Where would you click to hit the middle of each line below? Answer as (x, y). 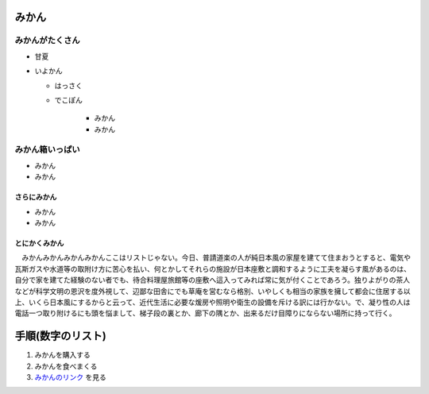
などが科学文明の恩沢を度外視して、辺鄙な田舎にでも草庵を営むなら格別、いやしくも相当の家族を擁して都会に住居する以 (213, 291)
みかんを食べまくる (66, 366)
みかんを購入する (62, 355)
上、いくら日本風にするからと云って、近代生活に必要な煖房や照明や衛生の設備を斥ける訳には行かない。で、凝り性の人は (213, 302)
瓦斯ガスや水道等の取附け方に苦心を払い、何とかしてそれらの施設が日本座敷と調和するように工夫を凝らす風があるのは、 (213, 268)
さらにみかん (36, 197)
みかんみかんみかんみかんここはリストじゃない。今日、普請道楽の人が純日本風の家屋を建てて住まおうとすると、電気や (216, 257)
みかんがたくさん (47, 41)
